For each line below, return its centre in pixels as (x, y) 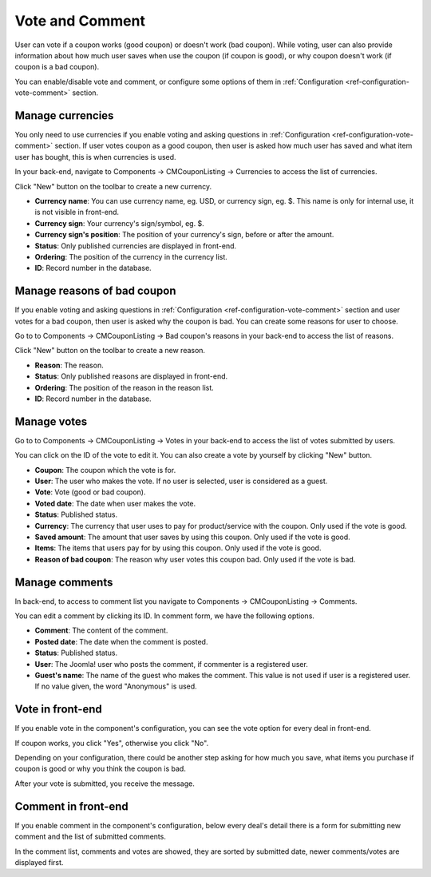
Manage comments (64, 582)
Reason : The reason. (69, 365)
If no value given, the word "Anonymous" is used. (116, 686)
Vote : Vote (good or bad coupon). (90, 492)
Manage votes (51, 421)
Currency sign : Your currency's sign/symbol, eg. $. (120, 223)
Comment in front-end (72, 806)
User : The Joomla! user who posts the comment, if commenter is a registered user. (172, 664)
